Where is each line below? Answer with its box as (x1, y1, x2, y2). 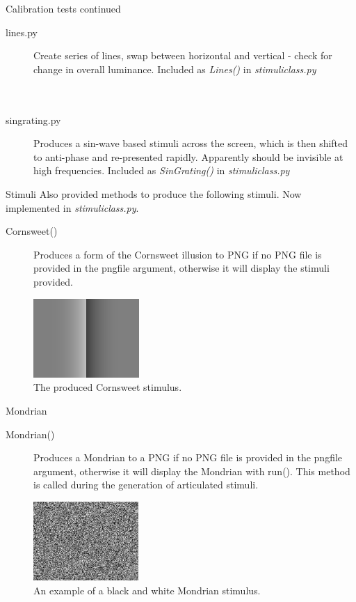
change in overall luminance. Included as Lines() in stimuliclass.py (33, 61, 316, 76)
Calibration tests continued (6, 1, 121, 15)
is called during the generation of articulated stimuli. (33, 477, 259, 492)
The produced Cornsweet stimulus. (33, 380, 182, 394)
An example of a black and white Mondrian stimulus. (33, 583, 261, 597)
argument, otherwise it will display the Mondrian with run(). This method (33, 463, 350, 478)
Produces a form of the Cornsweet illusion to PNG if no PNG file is (33, 247, 322, 261)
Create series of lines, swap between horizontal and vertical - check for (33, 48, 332, 63)
